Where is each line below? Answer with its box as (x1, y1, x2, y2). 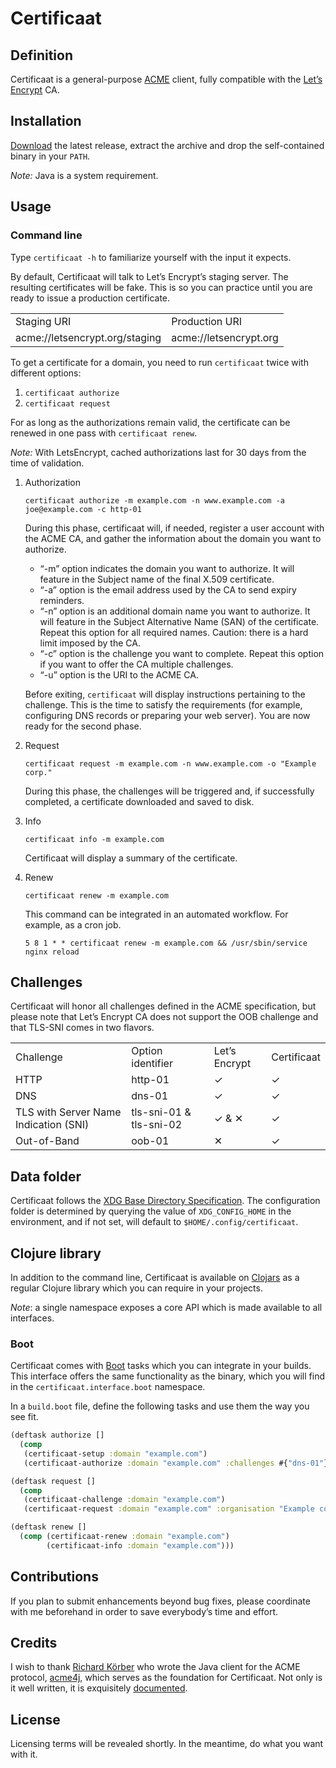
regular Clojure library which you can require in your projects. (10, 1282, 263, 1294)
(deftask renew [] (10, 1522, 87, 1532)
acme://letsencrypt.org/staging (15, 330, 162, 344)
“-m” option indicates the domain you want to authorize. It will (39, 562, 295, 574)
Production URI (171, 314, 243, 328)
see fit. (10, 1411, 39, 1423)
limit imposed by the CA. (39, 637, 141, 649)
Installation (10, 113, 82, 130)
